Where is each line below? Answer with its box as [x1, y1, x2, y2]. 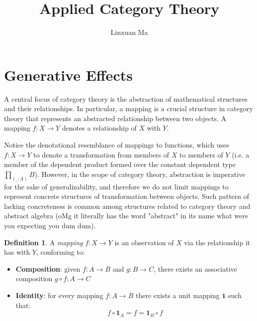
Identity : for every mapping [15, 290, 103, 301]
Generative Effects [4, 64, 133, 85]
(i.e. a [232, 149, 250, 160]
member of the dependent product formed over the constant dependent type [4, 159, 236, 169]
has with [4, 247, 30, 257]
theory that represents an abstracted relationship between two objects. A [4, 113, 227, 123]
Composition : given [15, 263, 81, 274]
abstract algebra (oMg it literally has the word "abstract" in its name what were [4, 210, 248, 221]
